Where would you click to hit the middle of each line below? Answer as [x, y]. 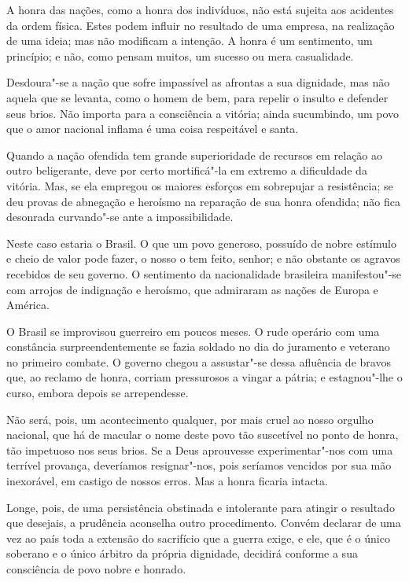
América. [28, 305]
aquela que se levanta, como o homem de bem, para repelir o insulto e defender [197, 97]
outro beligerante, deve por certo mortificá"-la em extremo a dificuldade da [187, 170]
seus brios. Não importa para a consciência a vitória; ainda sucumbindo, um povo [203, 113]
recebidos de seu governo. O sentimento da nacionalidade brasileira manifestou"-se [204, 273]
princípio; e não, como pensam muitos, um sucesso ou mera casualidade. [180, 55]
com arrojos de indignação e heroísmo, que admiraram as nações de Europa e [192, 289]
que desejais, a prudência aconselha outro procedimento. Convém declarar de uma [204, 523]
